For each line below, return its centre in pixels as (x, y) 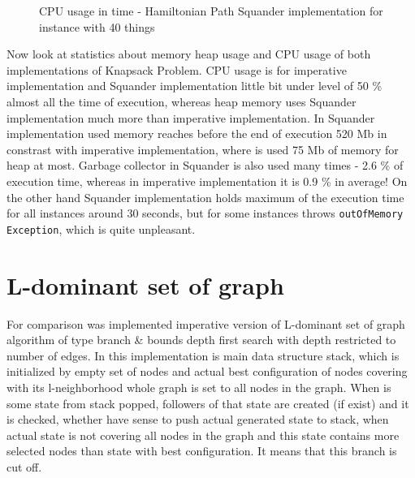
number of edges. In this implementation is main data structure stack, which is (203, 355)
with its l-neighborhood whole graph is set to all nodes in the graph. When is (199, 387)
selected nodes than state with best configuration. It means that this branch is (202, 451)
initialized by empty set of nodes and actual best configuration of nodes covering (207, 371)
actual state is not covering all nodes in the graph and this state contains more (203, 435)
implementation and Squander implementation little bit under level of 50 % (195, 86)
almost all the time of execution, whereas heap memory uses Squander (182, 101)
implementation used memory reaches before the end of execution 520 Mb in (197, 133)
